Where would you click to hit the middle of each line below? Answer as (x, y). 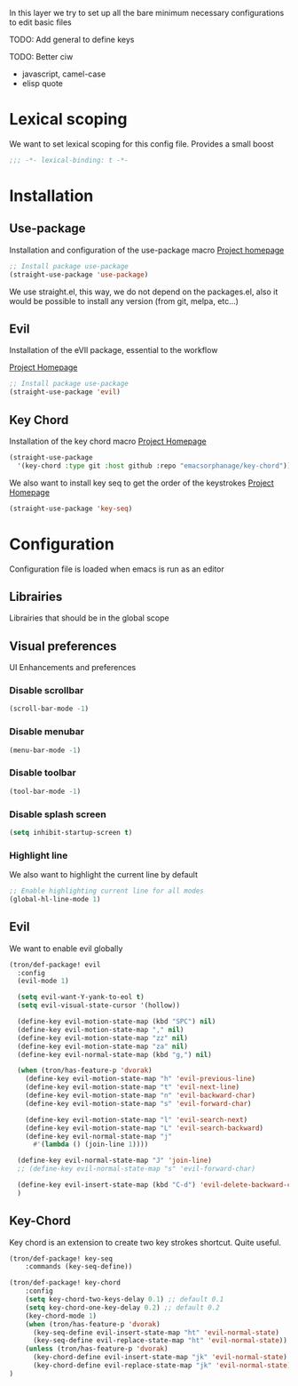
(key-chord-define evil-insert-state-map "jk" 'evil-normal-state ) (160, 1358)
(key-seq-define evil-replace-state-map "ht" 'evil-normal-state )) (160, 1341)
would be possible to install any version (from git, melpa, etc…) (124, 300)
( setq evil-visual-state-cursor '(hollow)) (98, 1005)
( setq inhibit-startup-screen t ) (71, 832)
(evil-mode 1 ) (43, 981)
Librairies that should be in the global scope (90, 618)
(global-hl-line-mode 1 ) (55, 899)
